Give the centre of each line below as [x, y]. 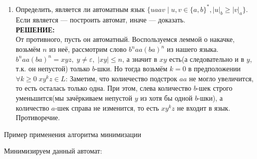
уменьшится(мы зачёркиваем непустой [74, 98]
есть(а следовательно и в [207, 59]
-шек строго [214, 88]
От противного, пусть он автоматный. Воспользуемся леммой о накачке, [125, 39]
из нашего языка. [193, 49]
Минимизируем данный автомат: [53, 151]
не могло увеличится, [221, 78]
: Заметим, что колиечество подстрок [121, 78]
